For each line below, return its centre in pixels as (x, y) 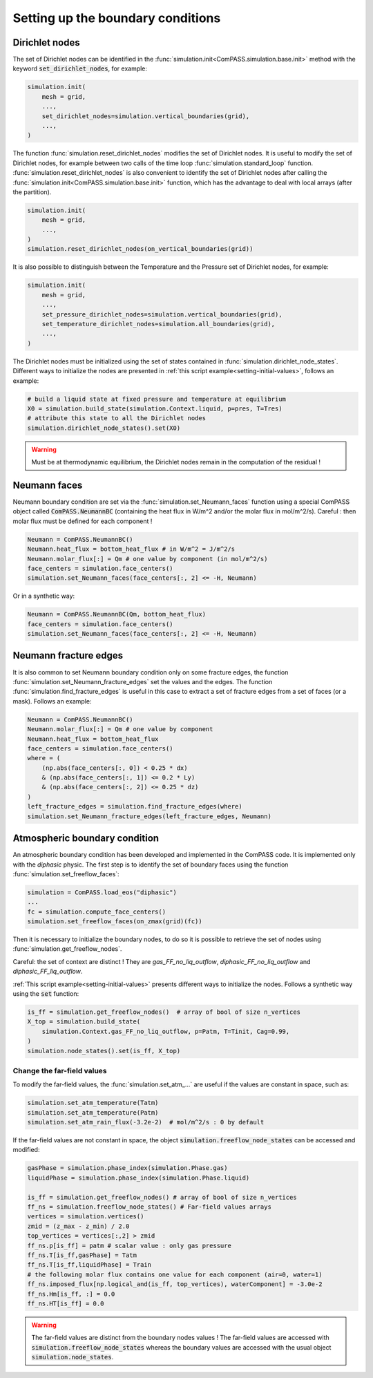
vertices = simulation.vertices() (86, 1217)
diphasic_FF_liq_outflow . (48, 972)
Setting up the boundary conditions (117, 18)
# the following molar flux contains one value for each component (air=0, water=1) (175, 1274)
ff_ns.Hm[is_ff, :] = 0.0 (71, 1294)
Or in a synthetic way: (44, 596)
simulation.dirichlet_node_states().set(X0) (104, 428)
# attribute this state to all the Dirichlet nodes (117, 418)
